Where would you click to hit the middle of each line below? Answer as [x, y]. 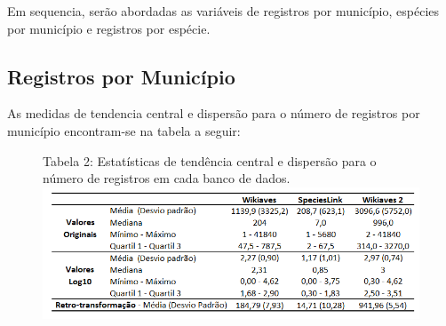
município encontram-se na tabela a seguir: [124, 130]
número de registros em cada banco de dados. [167, 178]
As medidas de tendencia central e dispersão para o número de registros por [214, 113]
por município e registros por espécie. [109, 28]
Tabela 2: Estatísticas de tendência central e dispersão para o [210, 160]
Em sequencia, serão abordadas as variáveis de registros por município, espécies [223, 11]
